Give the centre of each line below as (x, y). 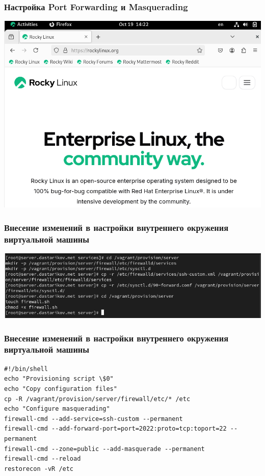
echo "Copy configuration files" (61, 389)
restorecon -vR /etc (39, 469)
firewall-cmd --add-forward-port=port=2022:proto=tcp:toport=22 (115, 429)
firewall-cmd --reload (43, 459)
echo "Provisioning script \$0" (59, 379)
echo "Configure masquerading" (57, 409)
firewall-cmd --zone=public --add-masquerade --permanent (104, 449)
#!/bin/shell (26, 369)
